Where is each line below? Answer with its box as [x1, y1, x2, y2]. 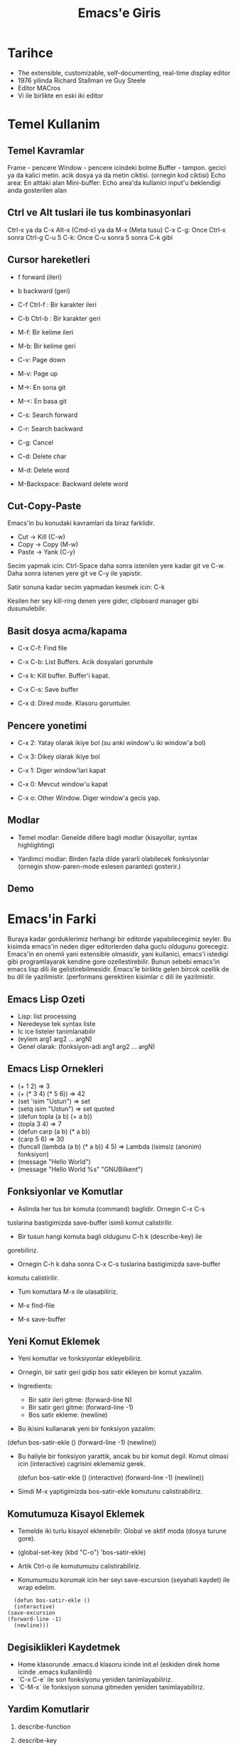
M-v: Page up [17, 369, 58, 378]
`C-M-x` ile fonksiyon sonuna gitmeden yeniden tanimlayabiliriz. [17, 1683, 205, 1692]
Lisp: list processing [17, 1012, 77, 1021]
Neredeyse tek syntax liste [17, 1019, 96, 1028]
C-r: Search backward [17, 424, 83, 433]
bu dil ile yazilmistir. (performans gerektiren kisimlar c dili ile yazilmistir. [7, 973, 215, 981]
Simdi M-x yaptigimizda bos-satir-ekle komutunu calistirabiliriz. [17, 1487, 203, 1496]
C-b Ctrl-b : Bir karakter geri [17, 314, 101, 322]
